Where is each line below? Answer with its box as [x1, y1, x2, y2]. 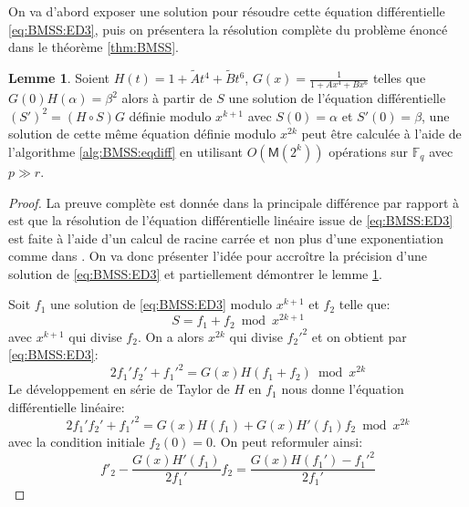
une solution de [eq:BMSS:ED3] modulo [50, 295, 273, 314]
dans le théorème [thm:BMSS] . [8, 37, 180, 57]
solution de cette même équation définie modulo [8, 124, 276, 143]
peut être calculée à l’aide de [301, 124, 462, 143]
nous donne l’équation [281, 379, 404, 398]
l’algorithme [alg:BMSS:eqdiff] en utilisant [8, 141, 244, 160]
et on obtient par [311, 326, 407, 346]
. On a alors [137, 326, 204, 346]
